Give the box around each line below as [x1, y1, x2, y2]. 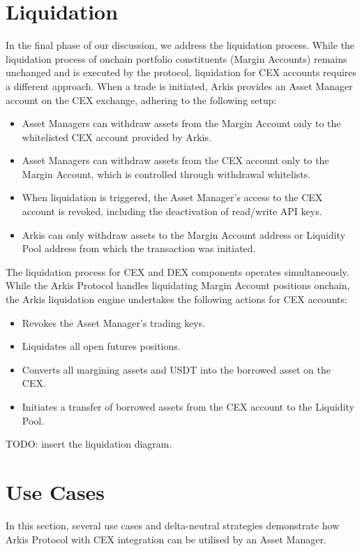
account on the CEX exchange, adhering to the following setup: [6, 92, 277, 107]
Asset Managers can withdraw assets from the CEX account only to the [22, 153, 329, 168]
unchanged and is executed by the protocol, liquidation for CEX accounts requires [6, 65, 357, 80]
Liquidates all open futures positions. [22, 339, 181, 353]
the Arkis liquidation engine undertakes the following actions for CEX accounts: [6, 292, 347, 307]
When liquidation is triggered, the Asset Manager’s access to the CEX [22, 190, 323, 205]
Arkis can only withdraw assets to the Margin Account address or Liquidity [22, 227, 346, 242]
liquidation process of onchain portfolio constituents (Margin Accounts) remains [6, 51, 347, 66]
